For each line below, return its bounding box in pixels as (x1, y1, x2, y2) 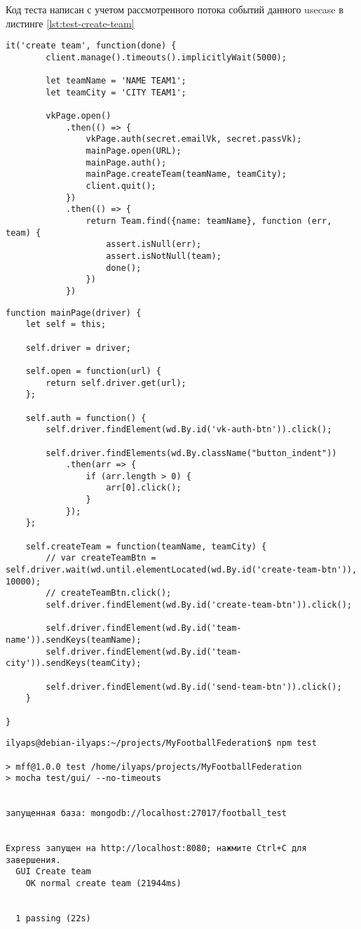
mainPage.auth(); (86, 157, 167, 168)
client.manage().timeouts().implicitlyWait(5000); (46, 52, 287, 62)
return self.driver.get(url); (46, 377, 186, 388)
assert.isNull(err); (106, 239, 202, 250)
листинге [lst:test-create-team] (6, 15, 135, 30)
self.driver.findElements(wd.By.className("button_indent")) (46, 448, 337, 458)
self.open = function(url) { (25, 366, 161, 376)
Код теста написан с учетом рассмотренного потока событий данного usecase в (6, 2, 343, 16)
